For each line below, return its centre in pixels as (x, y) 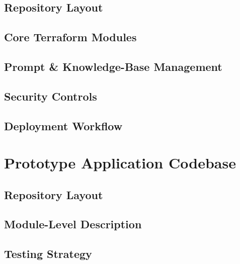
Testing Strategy (48, 254)
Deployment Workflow (63, 125)
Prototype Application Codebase (120, 163)
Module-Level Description (73, 224)
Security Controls (51, 96)
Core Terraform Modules (70, 37)
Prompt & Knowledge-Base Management (113, 66)
